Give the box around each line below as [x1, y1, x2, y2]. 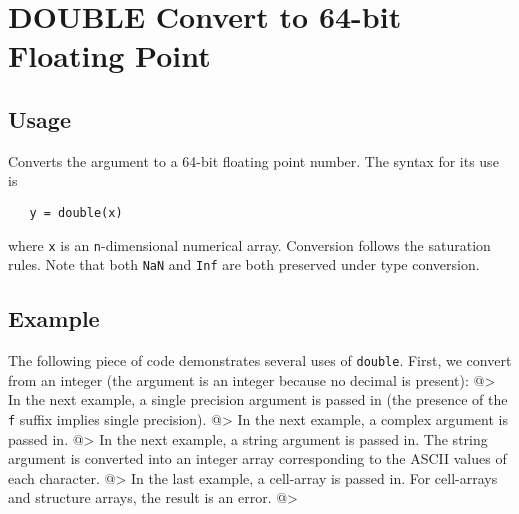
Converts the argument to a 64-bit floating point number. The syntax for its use [8, 150, 499, 171]
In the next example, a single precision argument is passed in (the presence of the [8, 389, 508, 410]
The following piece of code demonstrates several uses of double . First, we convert [8, 350, 512, 371]
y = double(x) [29, 205, 123, 220]
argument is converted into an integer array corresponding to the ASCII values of [8, 448, 507, 469]
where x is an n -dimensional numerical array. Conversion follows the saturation [8, 234, 491, 255]
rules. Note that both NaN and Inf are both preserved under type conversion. [8, 254, 480, 275]
